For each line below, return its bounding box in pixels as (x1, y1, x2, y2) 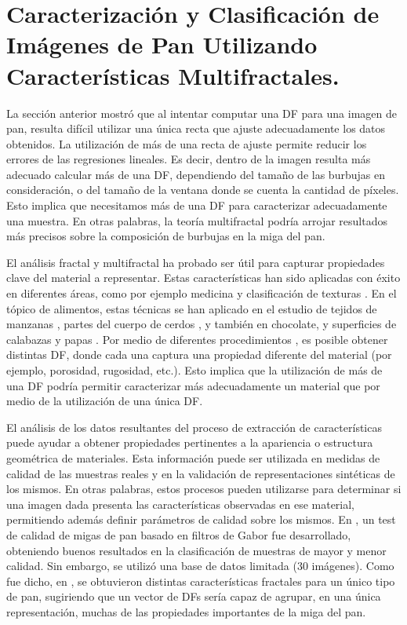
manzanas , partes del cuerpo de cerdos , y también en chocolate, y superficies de (6, 316, 397, 332)
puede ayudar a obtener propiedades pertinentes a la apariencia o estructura (6, 434, 373, 451)
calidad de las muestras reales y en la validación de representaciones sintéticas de (6, 465, 395, 481)
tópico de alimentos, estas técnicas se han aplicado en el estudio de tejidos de (6, 300, 377, 316)
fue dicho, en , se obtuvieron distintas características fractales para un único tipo (6, 572, 395, 589)
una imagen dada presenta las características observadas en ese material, (6, 495, 355, 512)
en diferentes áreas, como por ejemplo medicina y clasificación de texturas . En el (6, 285, 397, 302)
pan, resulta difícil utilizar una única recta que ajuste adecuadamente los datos (6, 120, 386, 137)
